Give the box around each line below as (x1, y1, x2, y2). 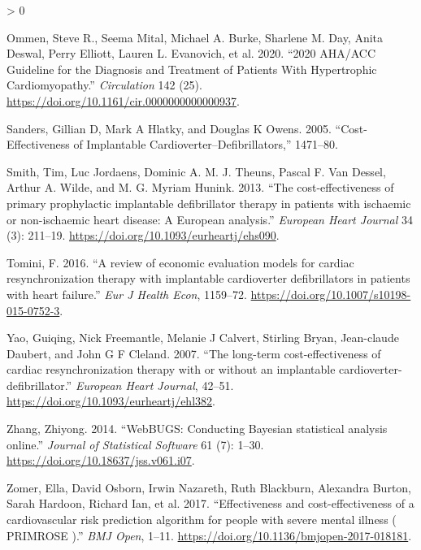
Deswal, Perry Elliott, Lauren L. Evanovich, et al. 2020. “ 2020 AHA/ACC (7, 45, 376, 62)
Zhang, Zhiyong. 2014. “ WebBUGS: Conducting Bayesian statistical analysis (7, 420, 388, 437)
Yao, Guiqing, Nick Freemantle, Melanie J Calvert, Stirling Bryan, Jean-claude (7, 329, 399, 346)
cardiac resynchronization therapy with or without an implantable (7, 361, 336, 378)
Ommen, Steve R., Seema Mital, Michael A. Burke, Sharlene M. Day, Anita (7, 28, 384, 45)
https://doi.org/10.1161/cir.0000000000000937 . (7, 92, 240, 109)
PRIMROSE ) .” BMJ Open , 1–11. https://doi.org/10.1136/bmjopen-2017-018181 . (7, 526, 412, 544)
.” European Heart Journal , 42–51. (64, 376, 234, 393)
